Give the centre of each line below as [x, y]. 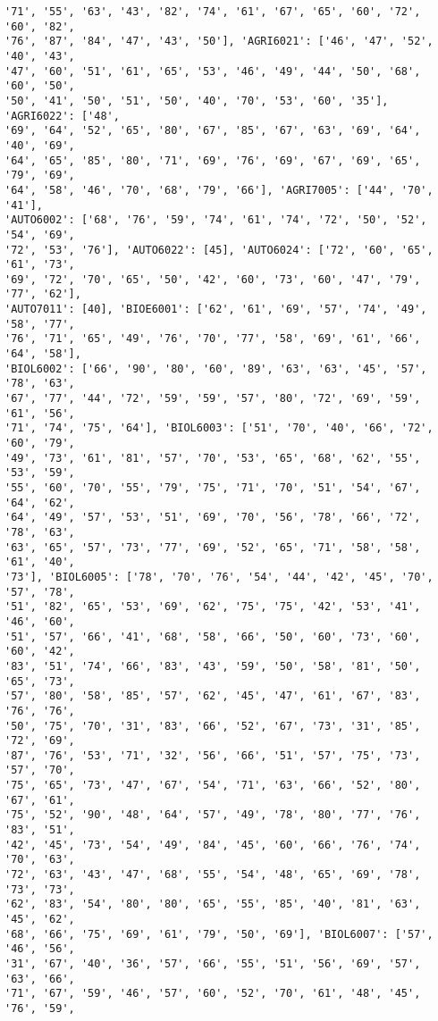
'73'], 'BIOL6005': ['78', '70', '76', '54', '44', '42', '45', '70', [219, 577]
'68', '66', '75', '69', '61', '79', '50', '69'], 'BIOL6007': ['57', [219, 934]
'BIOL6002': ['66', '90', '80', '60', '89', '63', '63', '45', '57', [216, 368]
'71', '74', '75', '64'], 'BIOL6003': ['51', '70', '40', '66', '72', [219, 428]
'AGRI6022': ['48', [62, 116]
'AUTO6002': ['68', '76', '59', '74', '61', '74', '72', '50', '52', [216, 220]
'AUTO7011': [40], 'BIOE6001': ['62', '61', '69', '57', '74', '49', [216, 310]
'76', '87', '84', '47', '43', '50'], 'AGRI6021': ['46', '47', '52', [219, 42]
